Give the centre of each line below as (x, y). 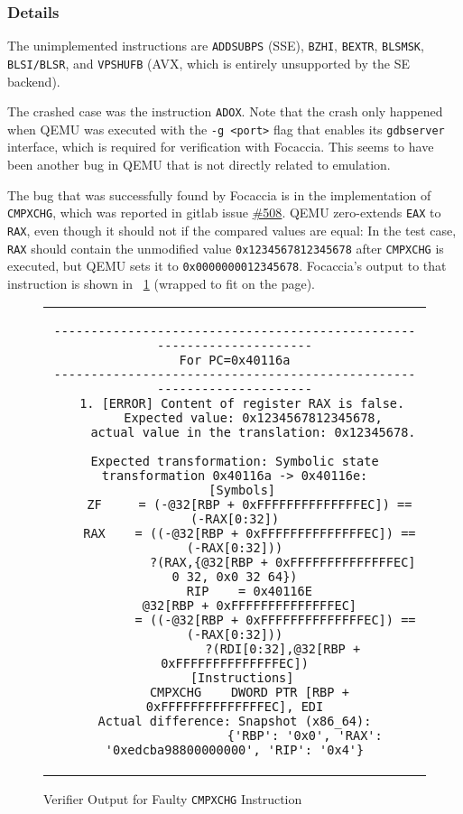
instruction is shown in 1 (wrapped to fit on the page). (161, 283)
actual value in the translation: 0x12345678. (253, 433)
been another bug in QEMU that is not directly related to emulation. (199, 165)
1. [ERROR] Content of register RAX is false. (242, 404)
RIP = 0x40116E (249, 592)
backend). (34, 81)
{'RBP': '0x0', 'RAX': (305, 736)
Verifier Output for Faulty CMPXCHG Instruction (173, 799)
